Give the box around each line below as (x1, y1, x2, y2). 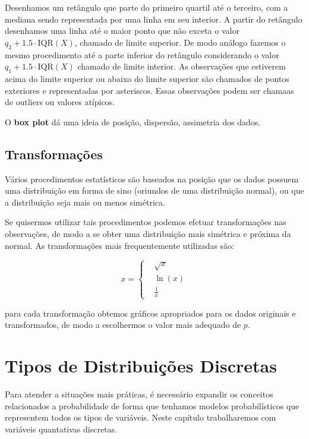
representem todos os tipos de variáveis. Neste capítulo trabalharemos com (5, 411, 276, 424)
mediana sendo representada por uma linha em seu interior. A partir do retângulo (5, 12, 302, 25)
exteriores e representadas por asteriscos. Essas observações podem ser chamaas (5, 84, 294, 96)
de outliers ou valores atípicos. (5, 96, 115, 108)
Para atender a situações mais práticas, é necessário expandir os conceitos (5, 387, 273, 400)
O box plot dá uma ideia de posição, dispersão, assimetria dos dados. (5, 115, 261, 128)
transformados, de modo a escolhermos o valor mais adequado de (5, 318, 241, 331)
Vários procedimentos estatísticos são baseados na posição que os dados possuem (5, 172, 299, 185)
